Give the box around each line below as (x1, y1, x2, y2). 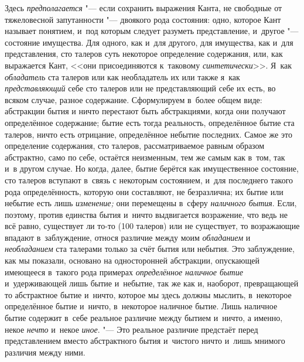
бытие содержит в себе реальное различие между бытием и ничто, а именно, (5, 312, 283, 324)
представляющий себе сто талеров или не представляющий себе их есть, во (5, 82, 276, 94)
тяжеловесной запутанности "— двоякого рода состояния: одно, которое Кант (5, 13, 281, 25)
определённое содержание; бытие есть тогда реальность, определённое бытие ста (5, 116, 295, 128)
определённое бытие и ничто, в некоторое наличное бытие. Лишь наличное (5, 300, 278, 312)
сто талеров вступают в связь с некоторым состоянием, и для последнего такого (5, 173, 293, 186)
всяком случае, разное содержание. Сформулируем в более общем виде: (5, 93, 262, 105)
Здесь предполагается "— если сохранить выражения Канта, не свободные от (5, 2, 282, 13)
